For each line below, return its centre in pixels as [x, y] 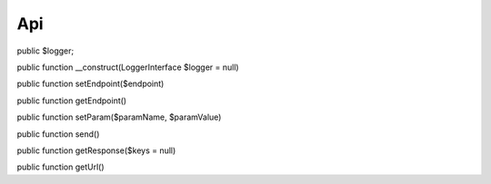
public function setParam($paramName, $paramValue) [119, 117]
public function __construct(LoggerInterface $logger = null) [128, 67]
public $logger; [45, 51]
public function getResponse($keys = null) [96, 150]
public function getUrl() [60, 167]
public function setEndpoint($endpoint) [90, 84]
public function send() [58, 134]
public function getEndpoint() [72, 101]
